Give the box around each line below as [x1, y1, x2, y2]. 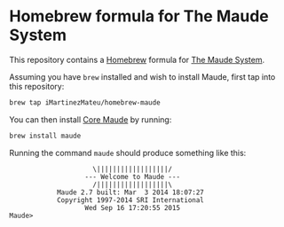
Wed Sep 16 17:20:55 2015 [84, 203, 180, 212]
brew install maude [9, 131, 82, 140]
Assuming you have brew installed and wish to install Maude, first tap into [9, 71, 276, 82]
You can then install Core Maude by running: [9, 113, 172, 125]
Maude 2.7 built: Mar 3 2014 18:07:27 [56, 188, 204, 197]
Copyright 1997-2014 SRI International [56, 195, 204, 205]
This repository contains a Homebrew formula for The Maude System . [9, 54, 265, 65]
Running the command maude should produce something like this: [9, 147, 247, 158]
